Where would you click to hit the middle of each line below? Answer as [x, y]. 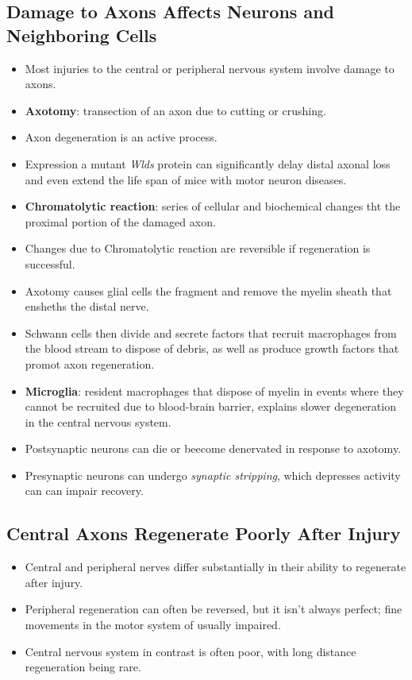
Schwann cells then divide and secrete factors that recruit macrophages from [211, 332]
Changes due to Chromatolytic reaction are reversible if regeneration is [198, 248]
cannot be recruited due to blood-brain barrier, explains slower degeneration [210, 406]
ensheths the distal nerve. [87, 306]
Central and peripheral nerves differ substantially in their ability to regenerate [216, 567]
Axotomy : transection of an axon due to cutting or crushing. [175, 110]
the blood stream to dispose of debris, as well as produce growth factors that [212, 348]
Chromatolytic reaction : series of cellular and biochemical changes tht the [213, 206]
